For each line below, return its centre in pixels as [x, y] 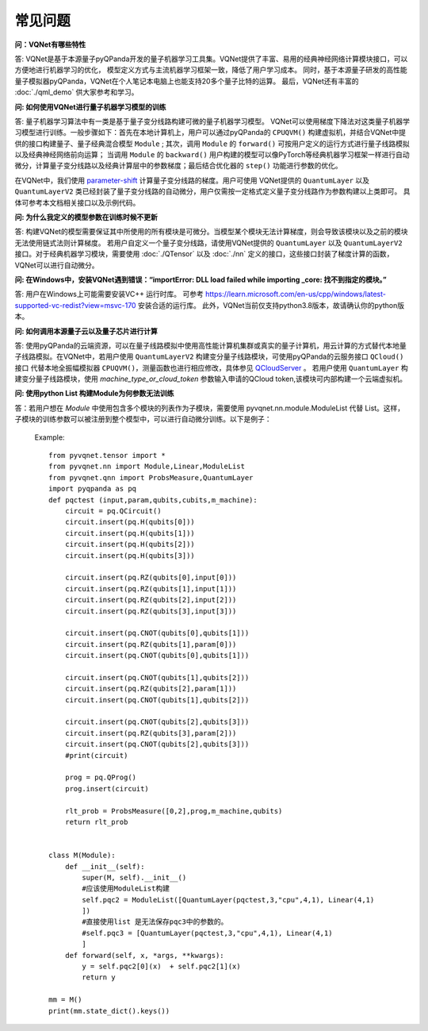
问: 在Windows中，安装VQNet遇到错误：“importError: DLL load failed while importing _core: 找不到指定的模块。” [201, 279]
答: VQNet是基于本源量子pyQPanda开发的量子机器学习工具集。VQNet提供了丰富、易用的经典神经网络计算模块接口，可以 [211, 59]
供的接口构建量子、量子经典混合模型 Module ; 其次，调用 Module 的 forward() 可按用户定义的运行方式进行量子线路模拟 [212, 144]
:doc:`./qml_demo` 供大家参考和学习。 [76, 92]
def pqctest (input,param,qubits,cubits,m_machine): [153, 500]
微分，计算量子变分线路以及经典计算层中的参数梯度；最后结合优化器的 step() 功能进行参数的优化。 [178, 166]
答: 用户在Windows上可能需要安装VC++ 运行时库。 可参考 [109, 294]
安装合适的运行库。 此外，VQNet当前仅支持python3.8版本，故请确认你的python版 [271, 305]
